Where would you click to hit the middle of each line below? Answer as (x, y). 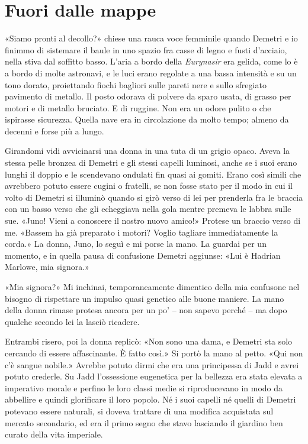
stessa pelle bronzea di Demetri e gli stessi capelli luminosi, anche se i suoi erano (151, 163)
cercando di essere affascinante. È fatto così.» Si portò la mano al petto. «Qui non (154, 353)
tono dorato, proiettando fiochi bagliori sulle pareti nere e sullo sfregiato (136, 84)
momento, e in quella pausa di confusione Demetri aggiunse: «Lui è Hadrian (143, 255)
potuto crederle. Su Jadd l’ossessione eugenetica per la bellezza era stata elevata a (154, 376)
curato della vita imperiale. (54, 434)
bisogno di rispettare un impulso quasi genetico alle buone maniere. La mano (145, 298)
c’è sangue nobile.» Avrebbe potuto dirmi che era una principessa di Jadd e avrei (152, 364)
